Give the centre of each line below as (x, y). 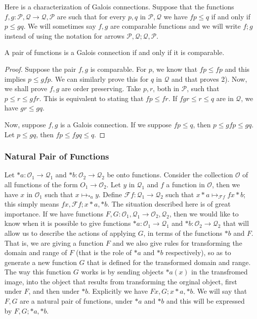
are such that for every (91, 16)
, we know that (175, 69)
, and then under (54, 291)
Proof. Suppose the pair (40, 69)
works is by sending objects (122, 272)
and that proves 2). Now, (209, 79)
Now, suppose (25, 124)
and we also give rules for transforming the (177, 242)
